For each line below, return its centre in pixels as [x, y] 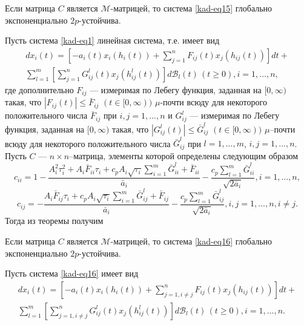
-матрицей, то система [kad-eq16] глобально [191, 241]
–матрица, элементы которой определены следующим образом [184, 155]
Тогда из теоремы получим [54, 221]
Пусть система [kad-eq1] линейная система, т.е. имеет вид [112, 40]
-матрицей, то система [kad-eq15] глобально [191, 8]
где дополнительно [39, 89]
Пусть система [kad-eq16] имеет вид [72, 273]
